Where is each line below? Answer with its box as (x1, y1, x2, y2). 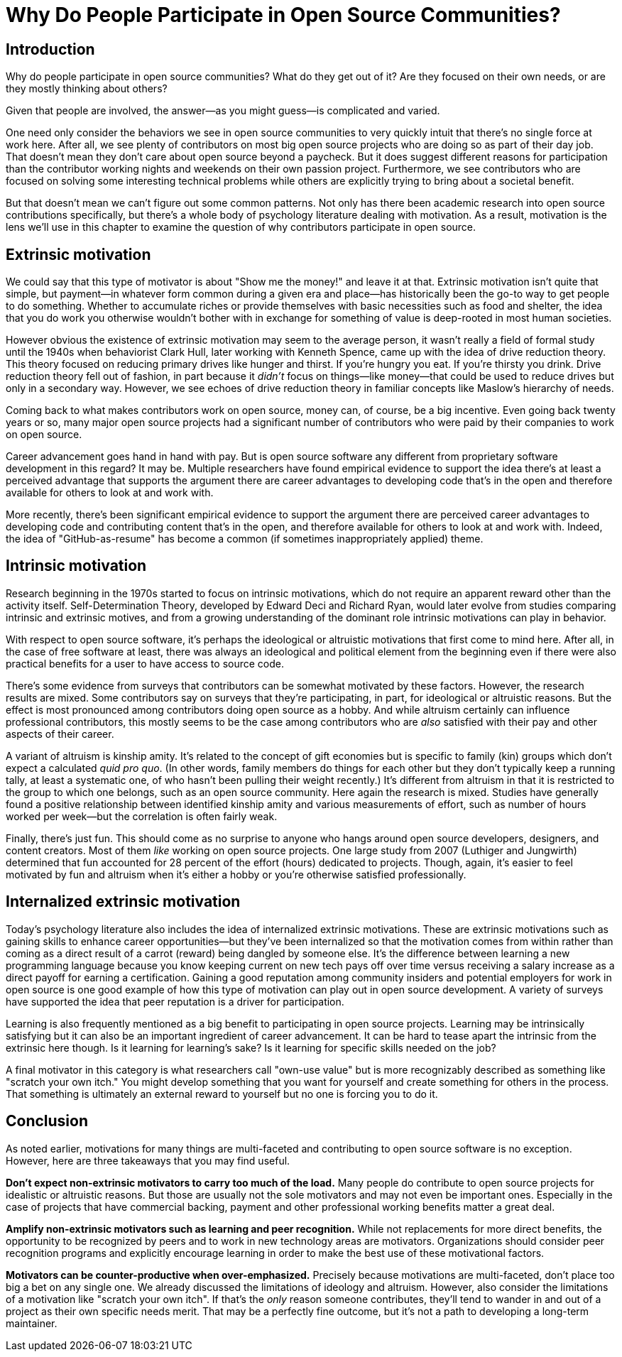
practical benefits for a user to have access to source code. (6, 657, 284, 670)
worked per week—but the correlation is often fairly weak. (6, 810, 278, 822)
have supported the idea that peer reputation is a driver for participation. (6, 995, 344, 1008)
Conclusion (6, 1112, 89, 1130)
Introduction (6, 40, 95, 58)
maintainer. (6, 1317, 58, 1329)
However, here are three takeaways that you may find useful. (6, 1154, 290, 1167)
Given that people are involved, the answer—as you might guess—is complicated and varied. (6, 104, 440, 117)
